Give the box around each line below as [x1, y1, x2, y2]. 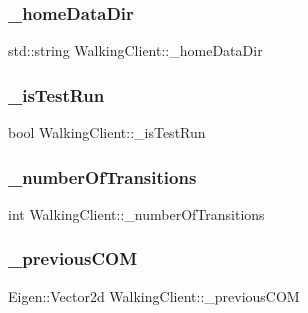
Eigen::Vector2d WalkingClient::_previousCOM [8, 285, 300, 306]
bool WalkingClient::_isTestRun [8, 122, 206, 143]
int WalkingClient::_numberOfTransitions [8, 203, 265, 224]
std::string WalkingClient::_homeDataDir [8, 40, 263, 61]
